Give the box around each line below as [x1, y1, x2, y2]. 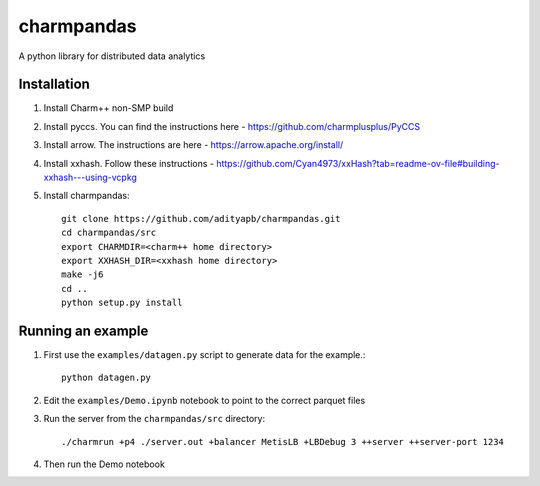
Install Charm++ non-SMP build [43, 102, 174, 114]
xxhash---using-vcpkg [43, 171, 137, 184]
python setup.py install [61, 297, 183, 309]
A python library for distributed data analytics [18, 50, 206, 62]
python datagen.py [61, 372, 152, 384]
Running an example [18, 322, 149, 339]
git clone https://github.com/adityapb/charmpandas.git [61, 213, 341, 224]
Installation [18, 76, 90, 93]
